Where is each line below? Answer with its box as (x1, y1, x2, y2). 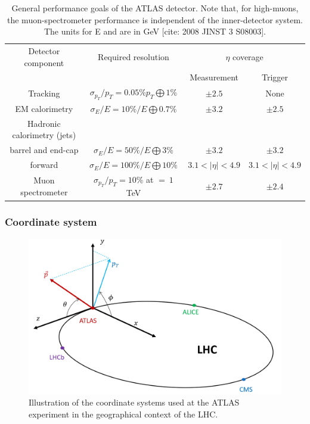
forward (30, 158, 58, 171)
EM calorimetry (15, 102, 73, 114)
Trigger (262, 71, 289, 83)
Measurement (190, 71, 239, 83)
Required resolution (98, 50, 169, 63)
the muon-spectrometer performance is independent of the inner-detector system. (7, 13, 303, 26)
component (24, 56, 64, 68)
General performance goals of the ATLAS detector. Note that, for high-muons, (11, 2, 299, 14)
